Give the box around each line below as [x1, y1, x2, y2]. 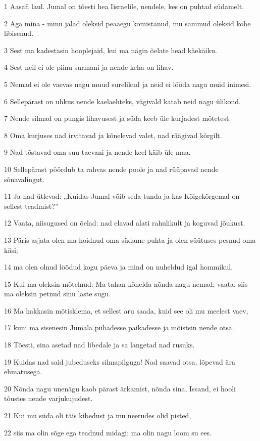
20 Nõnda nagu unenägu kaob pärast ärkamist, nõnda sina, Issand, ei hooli [4, 383, 236, 393]
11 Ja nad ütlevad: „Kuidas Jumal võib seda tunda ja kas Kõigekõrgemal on [4, 191, 240, 201]
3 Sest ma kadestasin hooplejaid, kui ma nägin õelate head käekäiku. [4, 45, 217, 55]
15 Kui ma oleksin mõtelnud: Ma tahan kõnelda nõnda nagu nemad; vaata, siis [4, 278, 248, 289]
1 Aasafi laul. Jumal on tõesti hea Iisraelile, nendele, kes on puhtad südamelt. [4, 1, 244, 11]
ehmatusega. [4, 366, 42, 377]
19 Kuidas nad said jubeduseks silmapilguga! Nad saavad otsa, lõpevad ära [4, 356, 235, 367]
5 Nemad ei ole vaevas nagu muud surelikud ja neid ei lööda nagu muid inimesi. [4, 78, 251, 89]
